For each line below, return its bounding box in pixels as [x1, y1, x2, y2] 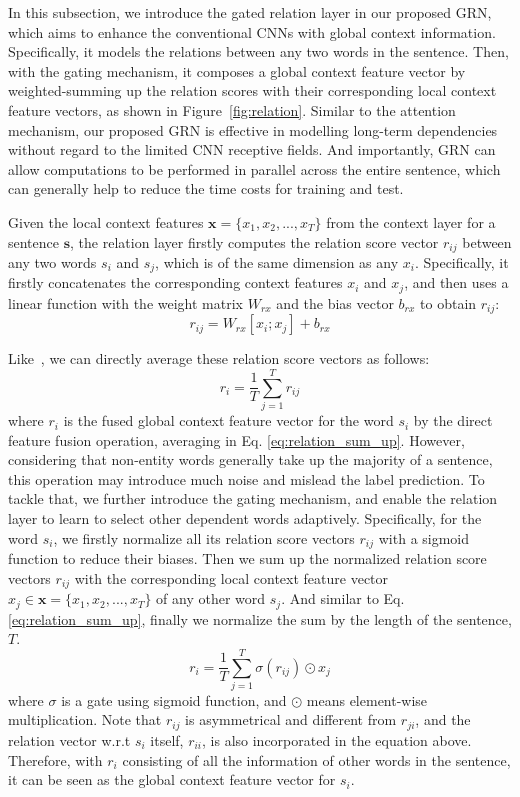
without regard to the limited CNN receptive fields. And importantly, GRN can [8, 139, 496, 160]
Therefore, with [8, 749, 103, 770]
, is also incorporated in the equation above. [202, 729, 472, 750]
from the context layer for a [326, 211, 496, 232]
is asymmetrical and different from [185, 709, 397, 730]
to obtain [420, 292, 477, 313]
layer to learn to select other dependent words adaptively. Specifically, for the [8, 508, 482, 529]
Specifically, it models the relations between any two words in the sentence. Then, [8, 41, 509, 62]
